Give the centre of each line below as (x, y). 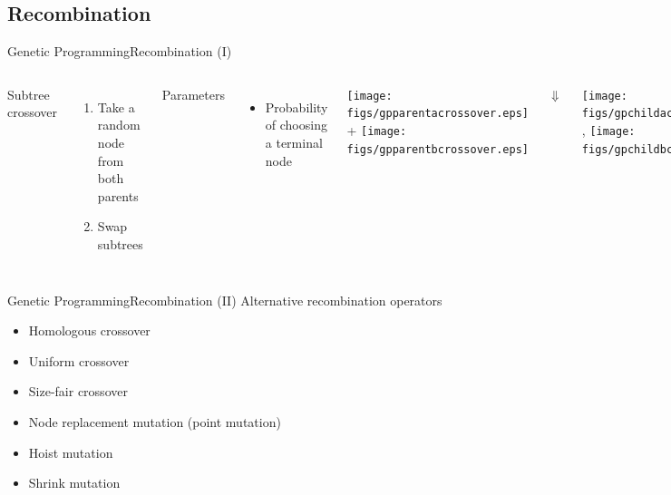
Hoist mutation (71, 452)
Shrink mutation (74, 483)
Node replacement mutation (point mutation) (155, 421)
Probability (297, 107)
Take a (116, 107)
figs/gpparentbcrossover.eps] (438, 149)
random (119, 125)
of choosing (296, 125)
